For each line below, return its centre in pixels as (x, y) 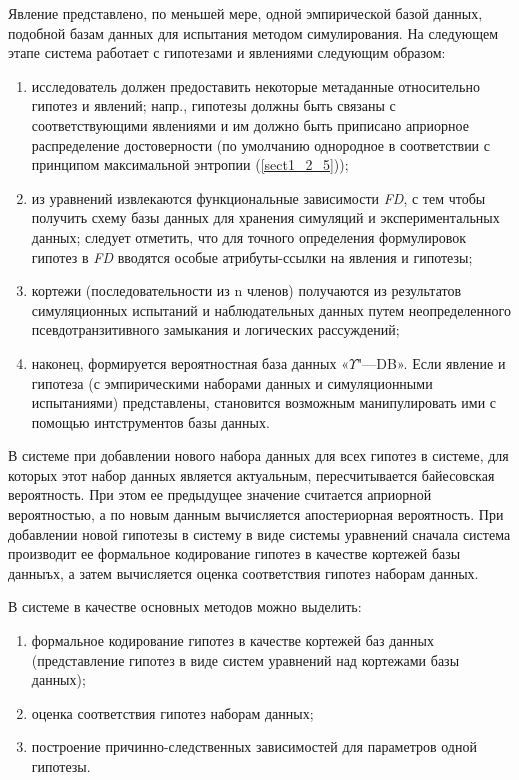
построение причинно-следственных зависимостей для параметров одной (254, 746)
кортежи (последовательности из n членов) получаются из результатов (246, 290)
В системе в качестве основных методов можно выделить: (185, 606)
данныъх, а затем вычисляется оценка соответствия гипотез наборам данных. (243, 572)
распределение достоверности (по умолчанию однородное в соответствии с (260, 144)
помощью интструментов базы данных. (150, 421)
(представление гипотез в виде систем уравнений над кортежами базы (245, 659)
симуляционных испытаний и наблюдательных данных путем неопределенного (271, 309)
